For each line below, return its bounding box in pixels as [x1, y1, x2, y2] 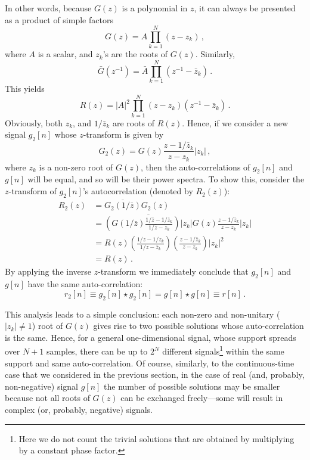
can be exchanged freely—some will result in [120, 391, 283, 404]
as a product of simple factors [5, 13, 113, 26]
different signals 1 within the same [162, 343, 284, 358]
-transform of [8, 185, 57, 197]
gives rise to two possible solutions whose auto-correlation [93, 319, 304, 332]
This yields [5, 82, 45, 95]
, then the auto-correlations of [141, 160, 250, 173]
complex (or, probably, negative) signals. [5, 403, 153, 415]
